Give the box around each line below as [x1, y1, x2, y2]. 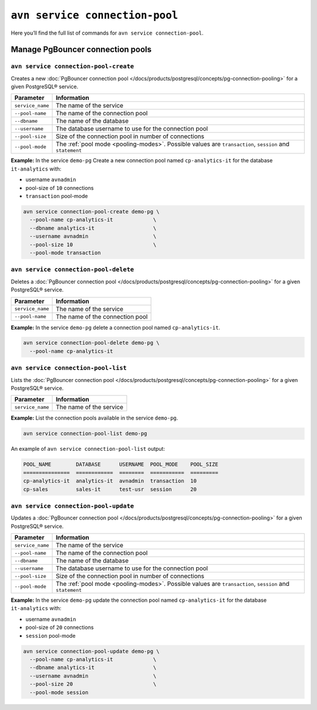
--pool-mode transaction [29, 249, 101, 256]
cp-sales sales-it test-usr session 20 [23, 485, 197, 493]
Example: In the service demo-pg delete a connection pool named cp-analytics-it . [11, 324, 220, 331]
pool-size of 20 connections [25, 624, 94, 631]
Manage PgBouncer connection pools [11, 45, 152, 55]
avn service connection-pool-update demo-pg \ [23, 648, 160, 655]
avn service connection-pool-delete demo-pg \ [23, 340, 160, 346]
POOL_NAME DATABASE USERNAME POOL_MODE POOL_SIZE [23, 461, 218, 468]
